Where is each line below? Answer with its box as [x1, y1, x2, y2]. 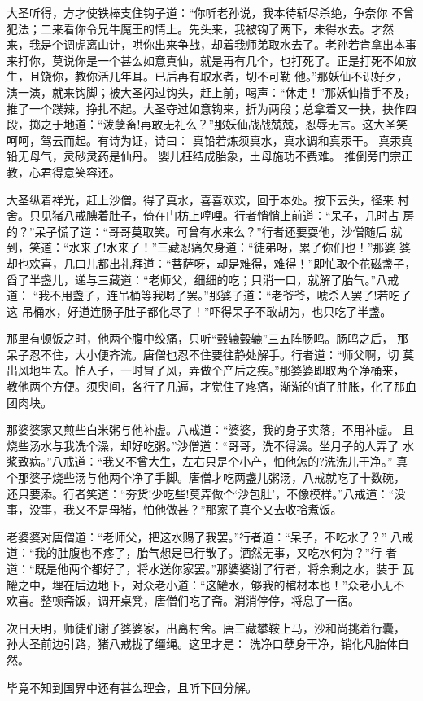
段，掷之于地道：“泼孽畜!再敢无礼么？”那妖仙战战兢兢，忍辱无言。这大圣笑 [7, 116, 408, 133]
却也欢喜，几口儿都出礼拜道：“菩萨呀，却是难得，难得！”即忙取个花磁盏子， [7, 254, 416, 271]
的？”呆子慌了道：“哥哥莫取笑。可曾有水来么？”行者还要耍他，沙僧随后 [7, 222, 387, 239]
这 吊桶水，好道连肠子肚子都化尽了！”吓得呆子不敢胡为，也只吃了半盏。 [7, 302, 392, 319]
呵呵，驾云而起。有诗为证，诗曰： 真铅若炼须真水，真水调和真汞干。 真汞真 [7, 131, 413, 148]
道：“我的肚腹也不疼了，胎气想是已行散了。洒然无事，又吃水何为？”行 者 [7, 544, 397, 561]
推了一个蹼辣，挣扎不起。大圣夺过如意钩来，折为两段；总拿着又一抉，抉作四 [7, 99, 416, 116]
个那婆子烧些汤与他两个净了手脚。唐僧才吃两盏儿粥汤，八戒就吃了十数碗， [7, 469, 405, 486]
